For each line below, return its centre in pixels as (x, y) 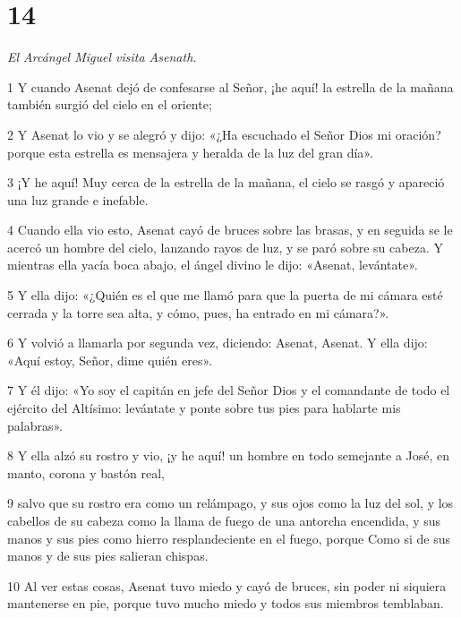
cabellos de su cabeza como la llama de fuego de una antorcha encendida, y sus (224, 520)
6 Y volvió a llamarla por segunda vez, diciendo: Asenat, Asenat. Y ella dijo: (218, 343)
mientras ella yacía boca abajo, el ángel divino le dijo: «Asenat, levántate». (213, 265)
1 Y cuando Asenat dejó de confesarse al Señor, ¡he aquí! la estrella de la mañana (230, 86)
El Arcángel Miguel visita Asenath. (102, 57)
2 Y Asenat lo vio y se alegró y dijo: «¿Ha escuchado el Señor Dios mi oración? (224, 134)
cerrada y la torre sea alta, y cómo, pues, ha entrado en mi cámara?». (198, 312)
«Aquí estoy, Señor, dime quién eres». (110, 360)
